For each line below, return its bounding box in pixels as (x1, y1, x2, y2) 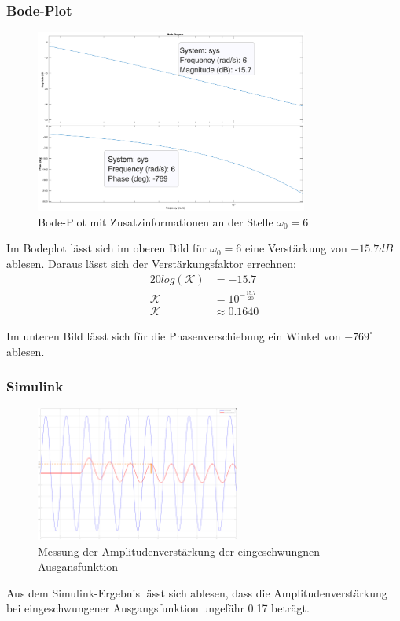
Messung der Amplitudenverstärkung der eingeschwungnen (38, 542, 321, 559)
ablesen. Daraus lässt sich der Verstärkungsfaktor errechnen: (6, 255, 296, 271)
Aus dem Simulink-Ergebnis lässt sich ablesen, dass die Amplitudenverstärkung (6, 584, 387, 601)
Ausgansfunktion (38, 558, 119, 575)
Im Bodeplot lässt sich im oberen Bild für (6, 240, 207, 256)
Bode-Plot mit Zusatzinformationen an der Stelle (38, 213, 273, 230)
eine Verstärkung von (245, 240, 347, 256)
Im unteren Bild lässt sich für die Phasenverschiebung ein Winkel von (6, 327, 341, 344)
